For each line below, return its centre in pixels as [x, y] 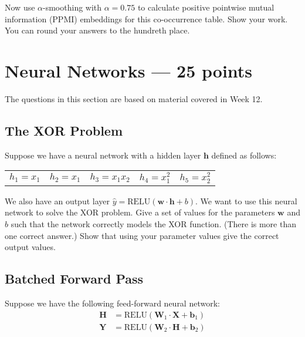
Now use [20, 7]
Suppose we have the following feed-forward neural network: [112, 303]
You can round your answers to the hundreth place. [97, 30]
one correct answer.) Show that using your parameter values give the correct [142, 235]
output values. [30, 247]
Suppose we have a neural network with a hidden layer [103, 155]
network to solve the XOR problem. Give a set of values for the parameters [140, 212]
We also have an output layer [57, 200]
